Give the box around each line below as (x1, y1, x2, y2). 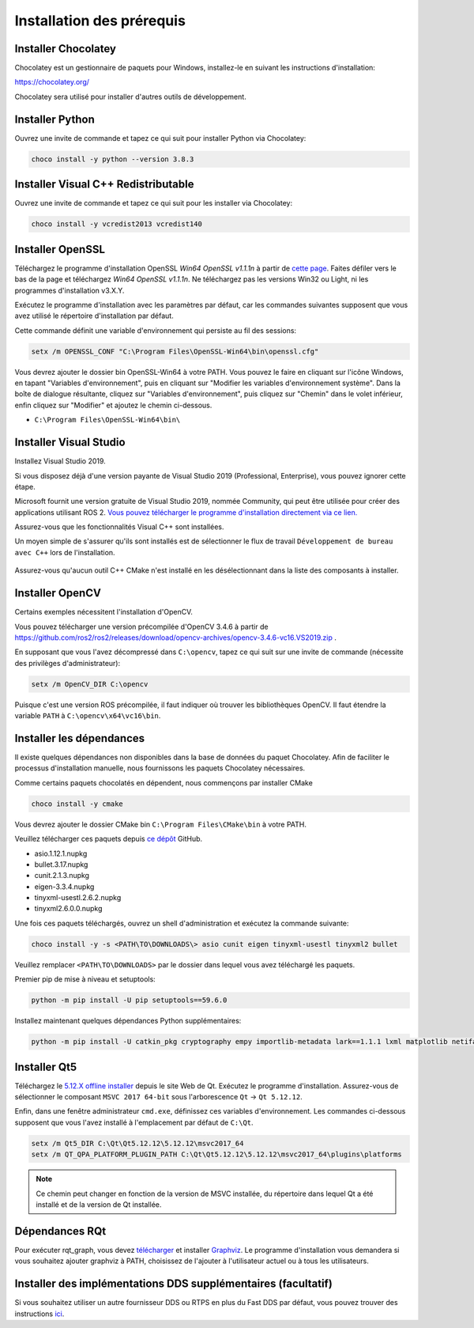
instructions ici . (14, 1309, 65, 1319)
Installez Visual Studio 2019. (14, 456, 106, 466)
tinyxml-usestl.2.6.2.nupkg (34, 893, 122, 902)
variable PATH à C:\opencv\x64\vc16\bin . (14, 711, 161, 721)
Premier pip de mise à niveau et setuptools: (14, 974, 156, 984)
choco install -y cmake (31, 799, 124, 808)
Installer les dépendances (14, 732, 145, 745)
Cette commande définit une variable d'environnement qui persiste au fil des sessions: (14, 325, 296, 335)
